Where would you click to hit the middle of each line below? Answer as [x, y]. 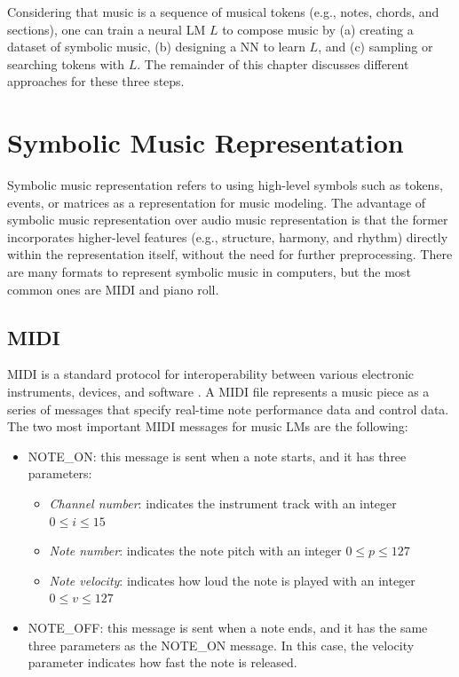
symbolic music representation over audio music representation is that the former [228, 220]
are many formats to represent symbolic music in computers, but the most [209, 272]
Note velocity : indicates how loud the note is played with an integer [232, 580]
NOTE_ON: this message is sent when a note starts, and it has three [217, 456]
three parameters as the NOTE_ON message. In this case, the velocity [221, 645]
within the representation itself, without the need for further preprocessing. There [230, 254]
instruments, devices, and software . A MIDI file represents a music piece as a [218, 392]
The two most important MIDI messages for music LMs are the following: [208, 426]
